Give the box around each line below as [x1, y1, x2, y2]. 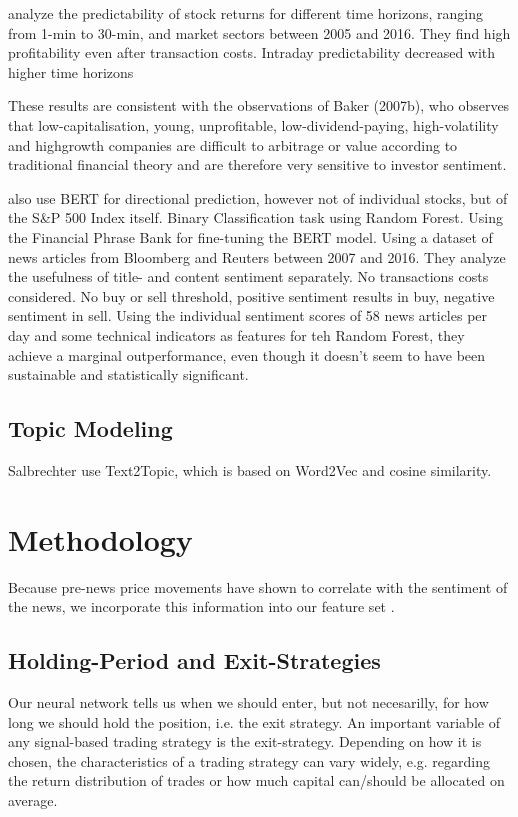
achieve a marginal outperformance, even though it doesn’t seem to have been [8, 344, 486, 365]
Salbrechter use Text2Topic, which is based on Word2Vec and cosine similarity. [8, 459, 492, 480]
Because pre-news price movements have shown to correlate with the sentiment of [8, 576, 508, 597]
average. [8, 789, 58, 810]
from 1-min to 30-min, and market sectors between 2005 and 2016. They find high [8, 22, 511, 43]
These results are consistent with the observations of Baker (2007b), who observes [8, 95, 510, 116]
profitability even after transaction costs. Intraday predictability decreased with [8, 42, 496, 63]
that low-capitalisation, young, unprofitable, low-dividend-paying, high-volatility [8, 114, 499, 135]
